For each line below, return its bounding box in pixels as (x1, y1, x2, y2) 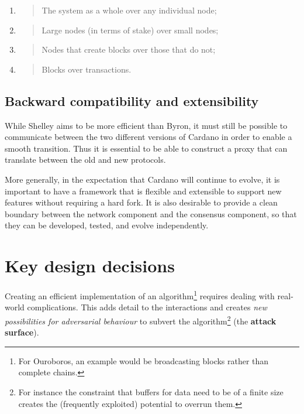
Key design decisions (5, 254, 175, 278)
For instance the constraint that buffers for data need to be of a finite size (18, 385, 284, 398)
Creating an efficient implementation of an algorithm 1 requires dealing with (5, 288, 275, 302)
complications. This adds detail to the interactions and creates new (27, 301, 267, 313)
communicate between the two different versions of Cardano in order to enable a (5, 131, 292, 143)
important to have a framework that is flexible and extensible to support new (5, 184, 282, 197)
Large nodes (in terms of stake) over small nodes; (42, 23, 219, 36)
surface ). (5, 326, 39, 338)
